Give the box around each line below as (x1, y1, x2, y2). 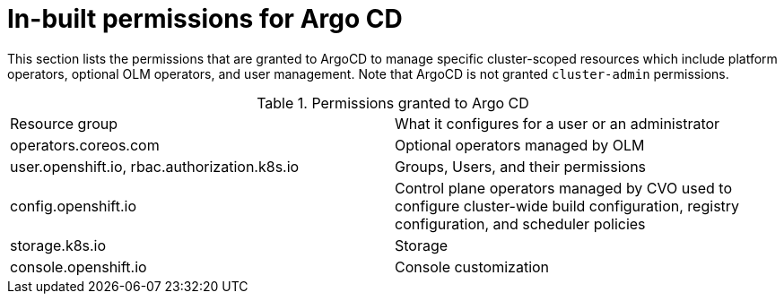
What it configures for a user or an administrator (395, 114, 720, 133)
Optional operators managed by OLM (395, 135, 645, 154)
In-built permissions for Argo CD (7, 4, 403, 34)
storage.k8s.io (10, 236, 107, 254)
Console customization (395, 257, 550, 276)
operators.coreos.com (10, 135, 160, 154)
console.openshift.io (10, 257, 147, 276)
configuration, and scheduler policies (395, 214, 646, 233)
